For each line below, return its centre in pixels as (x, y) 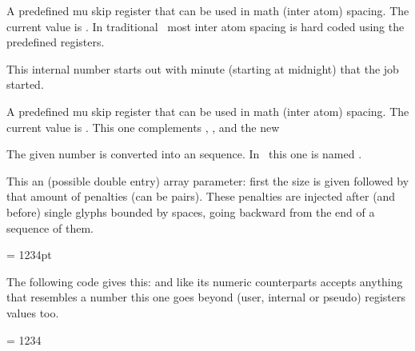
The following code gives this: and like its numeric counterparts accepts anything (205, 281)
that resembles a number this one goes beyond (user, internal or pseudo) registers (206, 297)
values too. (33, 312)
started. (25, 84)
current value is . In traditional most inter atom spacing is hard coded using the (206, 26)
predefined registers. (56, 42)
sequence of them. (50, 227)
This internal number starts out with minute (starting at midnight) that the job (203, 68)
